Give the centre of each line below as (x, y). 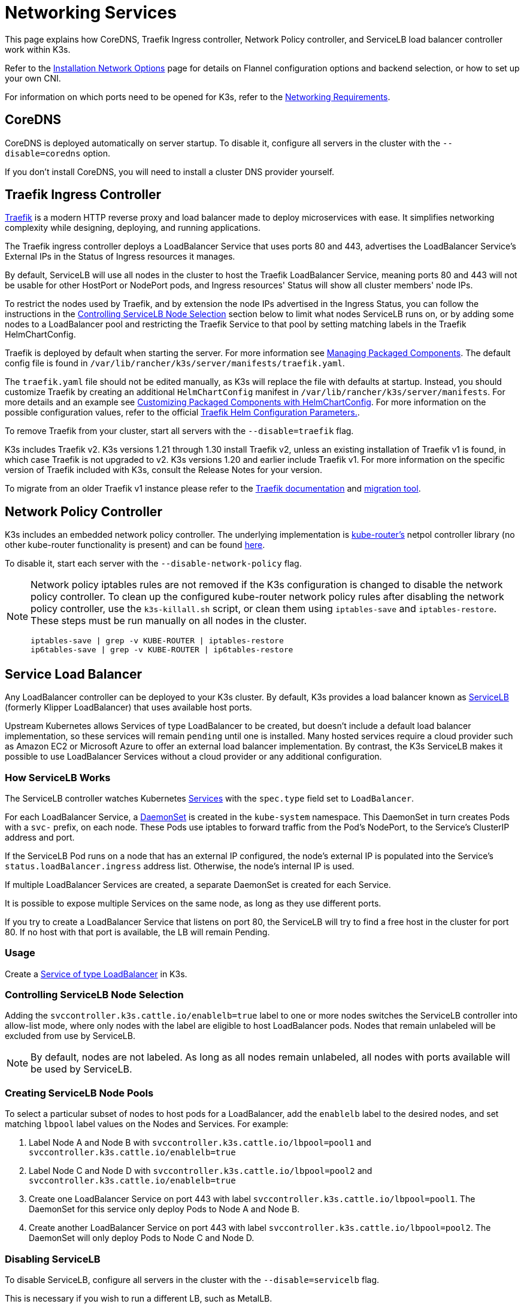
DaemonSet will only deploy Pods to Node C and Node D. (142, 1238)
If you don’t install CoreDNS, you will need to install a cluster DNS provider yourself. (170, 171)
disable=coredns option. (58, 153)
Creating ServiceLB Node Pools (79, 1093)
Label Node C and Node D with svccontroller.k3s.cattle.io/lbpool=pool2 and (201, 1171)
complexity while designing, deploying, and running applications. (133, 228)
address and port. (40, 837)
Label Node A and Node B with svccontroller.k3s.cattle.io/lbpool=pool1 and (200, 1143)
